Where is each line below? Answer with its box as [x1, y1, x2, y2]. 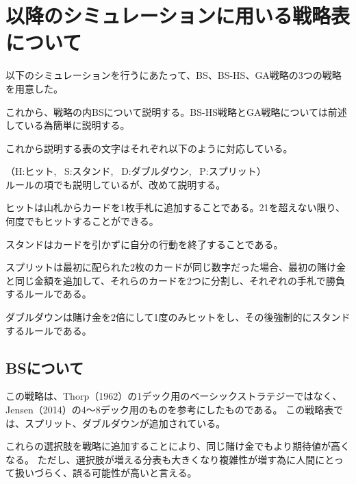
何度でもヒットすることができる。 [5, 214, 159, 228]
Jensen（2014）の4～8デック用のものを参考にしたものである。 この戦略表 [5, 402, 334, 417]
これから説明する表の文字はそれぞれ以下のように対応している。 [5, 141, 293, 155]
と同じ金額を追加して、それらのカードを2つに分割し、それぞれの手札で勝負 [5, 273, 345, 287]
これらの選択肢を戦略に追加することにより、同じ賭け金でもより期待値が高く [5, 439, 350, 453]
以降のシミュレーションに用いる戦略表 [5, 1, 350, 29]
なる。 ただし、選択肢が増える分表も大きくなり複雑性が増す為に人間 [5, 452, 316, 466]
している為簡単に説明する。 [5, 118, 130, 132]
